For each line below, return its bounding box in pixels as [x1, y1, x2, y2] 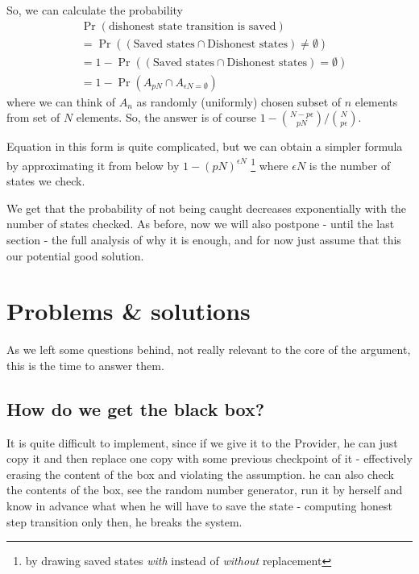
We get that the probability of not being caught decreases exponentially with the [6, 199, 407, 216]
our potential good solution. [6, 247, 144, 264]
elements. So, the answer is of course [76, 109, 256, 126]
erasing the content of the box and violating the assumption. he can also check [6, 465, 394, 482]
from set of [6, 109, 60, 126]
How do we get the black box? [6, 396, 265, 421]
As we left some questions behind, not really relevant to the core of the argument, [6, 341, 411, 358]
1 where [251, 154, 288, 173]
